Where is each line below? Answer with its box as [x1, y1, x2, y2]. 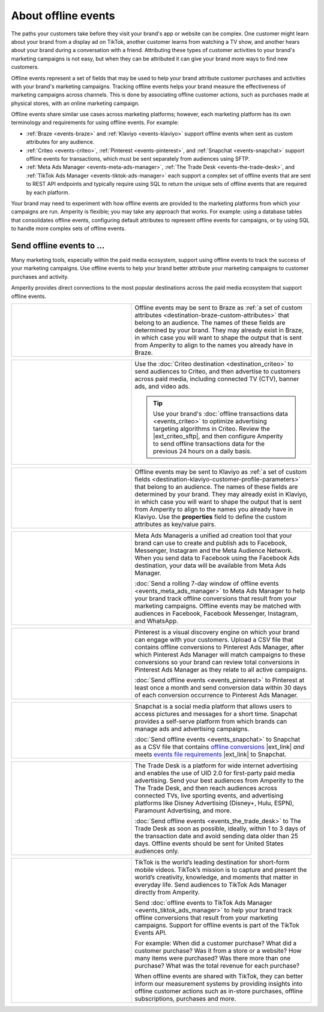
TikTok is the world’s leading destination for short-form [134, 858, 290, 866]
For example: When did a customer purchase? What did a [134, 939, 297, 947]
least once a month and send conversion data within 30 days [134, 683, 307, 692]
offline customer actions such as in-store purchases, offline [134, 987, 303, 995]
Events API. [134, 929, 167, 936]
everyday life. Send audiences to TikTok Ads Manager [134, 881, 287, 888]
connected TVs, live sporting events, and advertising [134, 791, 284, 800]
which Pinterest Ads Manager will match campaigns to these [134, 650, 306, 659]
